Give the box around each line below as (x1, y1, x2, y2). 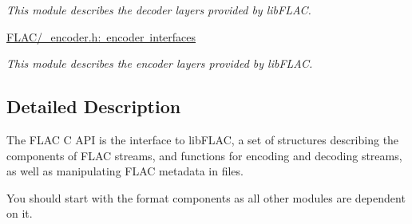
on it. (6, 205, 33, 222)
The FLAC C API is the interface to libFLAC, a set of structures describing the (6, 131, 399, 147)
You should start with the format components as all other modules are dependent (6, 189, 406, 206)
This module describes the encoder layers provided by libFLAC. (6, 55, 313, 72)
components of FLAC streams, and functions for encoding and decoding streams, (6, 147, 402, 163)
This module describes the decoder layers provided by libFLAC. (6, 2, 311, 18)
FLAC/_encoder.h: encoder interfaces (6, 28, 196, 45)
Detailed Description (6, 94, 181, 119)
